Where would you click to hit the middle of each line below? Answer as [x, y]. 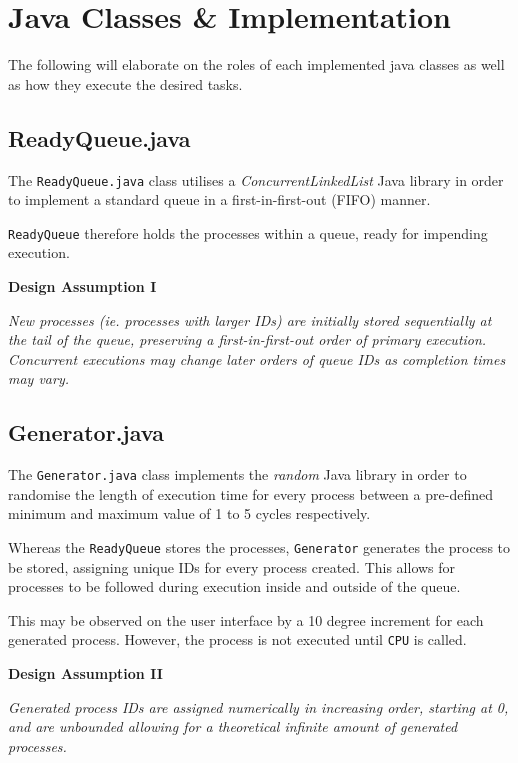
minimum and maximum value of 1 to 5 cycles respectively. [189, 513]
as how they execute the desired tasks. [125, 83]
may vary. [39, 378]
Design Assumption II [85, 673]
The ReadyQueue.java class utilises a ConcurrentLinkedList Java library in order [256, 179]
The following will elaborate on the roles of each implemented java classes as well [256, 64]
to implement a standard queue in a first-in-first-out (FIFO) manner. [219, 199]
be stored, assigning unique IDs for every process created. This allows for [232, 566]
